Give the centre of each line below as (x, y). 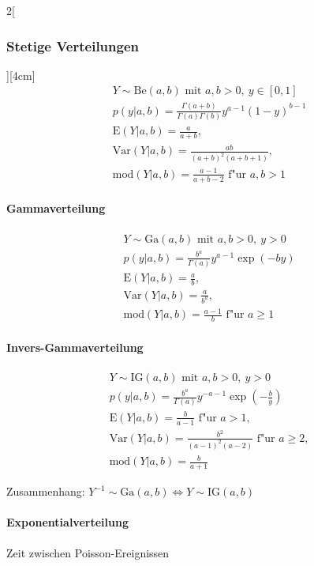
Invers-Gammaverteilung (75, 347)
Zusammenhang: (46, 491)
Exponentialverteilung (67, 522)
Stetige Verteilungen (73, 45)
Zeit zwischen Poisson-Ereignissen (88, 552)
